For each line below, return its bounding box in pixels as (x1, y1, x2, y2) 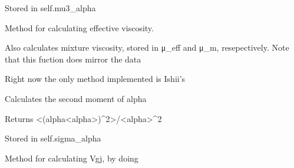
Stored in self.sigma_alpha (5, 132, 101, 144)
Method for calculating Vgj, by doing (5, 151, 138, 164)
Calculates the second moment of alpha (5, 92, 147, 104)
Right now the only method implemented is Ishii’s (5, 73, 186, 85)
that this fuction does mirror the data (5, 52, 141, 65)
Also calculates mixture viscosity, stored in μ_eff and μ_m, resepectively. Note (5, 41, 289, 54)
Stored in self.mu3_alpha (5, 2, 96, 14)
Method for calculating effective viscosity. (5, 21, 154, 34)
